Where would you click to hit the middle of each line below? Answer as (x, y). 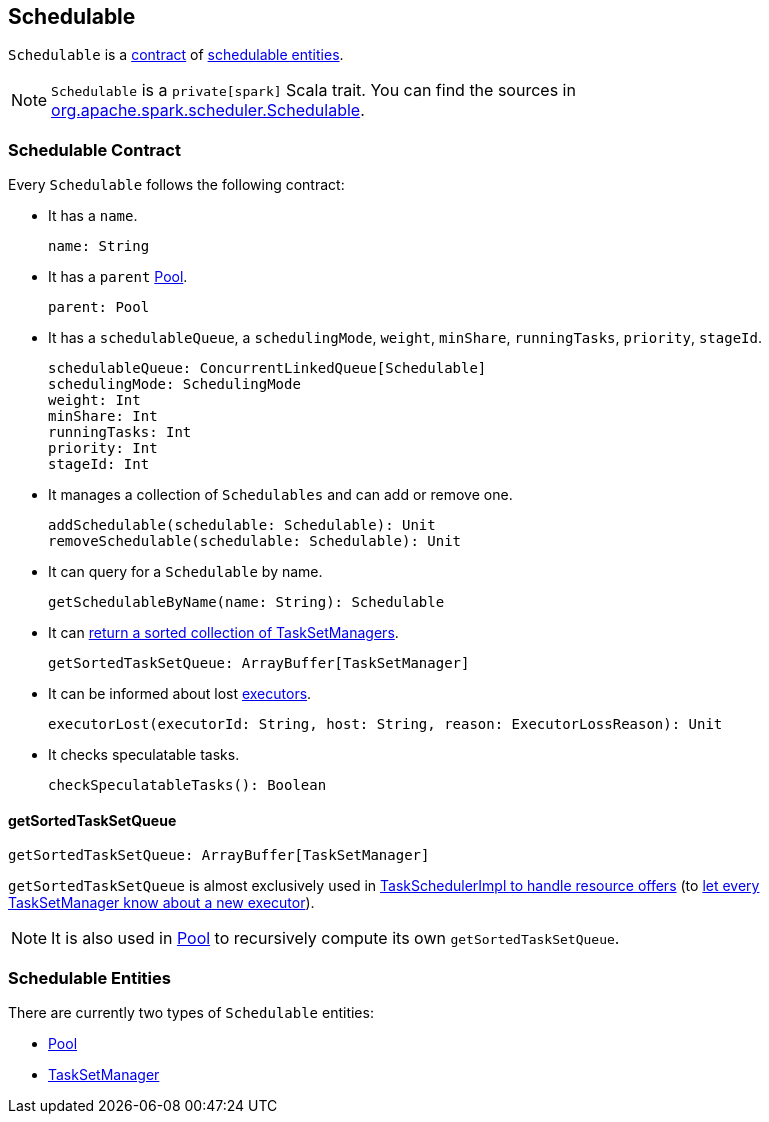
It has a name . (93, 216)
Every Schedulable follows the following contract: (176, 185)
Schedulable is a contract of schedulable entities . (176, 55)
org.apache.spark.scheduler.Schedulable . (208, 110)
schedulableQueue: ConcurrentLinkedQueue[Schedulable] (267, 368)
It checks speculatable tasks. (144, 755)
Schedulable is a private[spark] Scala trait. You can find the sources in (313, 90)
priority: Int (103, 448)
